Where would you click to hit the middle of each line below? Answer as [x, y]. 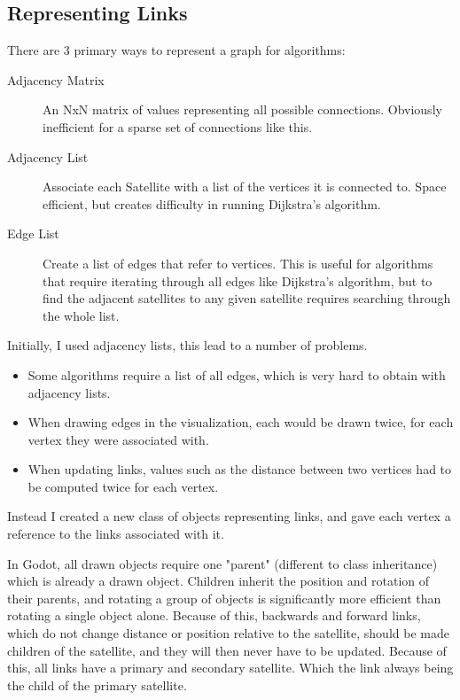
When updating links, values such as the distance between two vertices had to [240, 469]
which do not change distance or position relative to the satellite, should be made [228, 633]
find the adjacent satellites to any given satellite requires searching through [247, 298]
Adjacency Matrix [56, 79]
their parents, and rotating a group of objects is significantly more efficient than [224, 598]
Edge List [33, 233]
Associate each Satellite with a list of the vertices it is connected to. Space [245, 187]
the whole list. [81, 315]
